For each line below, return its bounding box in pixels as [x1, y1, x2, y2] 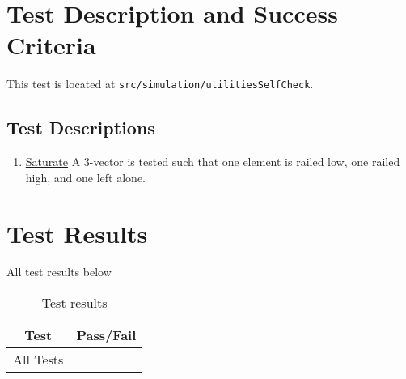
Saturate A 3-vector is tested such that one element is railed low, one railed [25, 153, 400, 170]
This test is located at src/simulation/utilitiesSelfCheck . [6, 75, 314, 92]
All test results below [6, 263, 112, 280]
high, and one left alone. [25, 168, 146, 185]
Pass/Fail [76, 326, 137, 345]
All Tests [13, 350, 64, 369]
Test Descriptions [6, 115, 155, 140]
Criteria [6, 28, 96, 62]
